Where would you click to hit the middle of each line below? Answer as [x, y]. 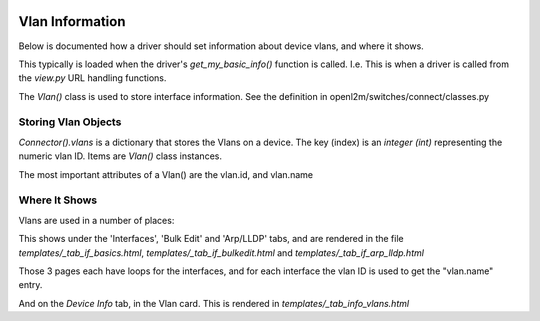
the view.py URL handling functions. [92, 78]
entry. [30, 285]
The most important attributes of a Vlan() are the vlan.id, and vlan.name [166, 174]
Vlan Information [72, 21]
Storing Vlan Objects [70, 122]
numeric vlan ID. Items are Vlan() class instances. [120, 156]
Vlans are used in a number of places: [96, 220]
